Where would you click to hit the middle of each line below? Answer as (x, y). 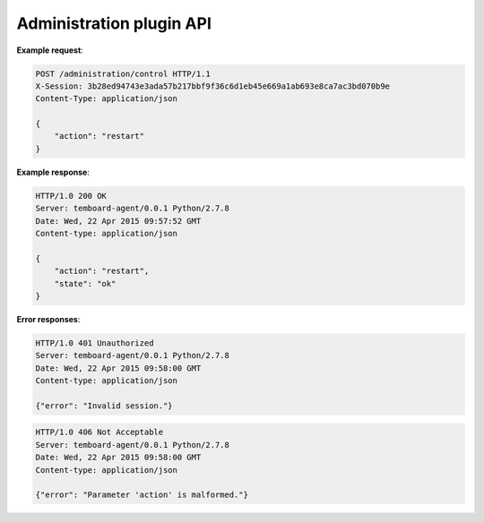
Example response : (53, 172)
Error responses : (48, 319)
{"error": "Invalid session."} (104, 406)
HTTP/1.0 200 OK (71, 196)
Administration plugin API (114, 23)
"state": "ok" (85, 283)
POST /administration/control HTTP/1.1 (123, 73)
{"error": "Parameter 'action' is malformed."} (142, 495)
